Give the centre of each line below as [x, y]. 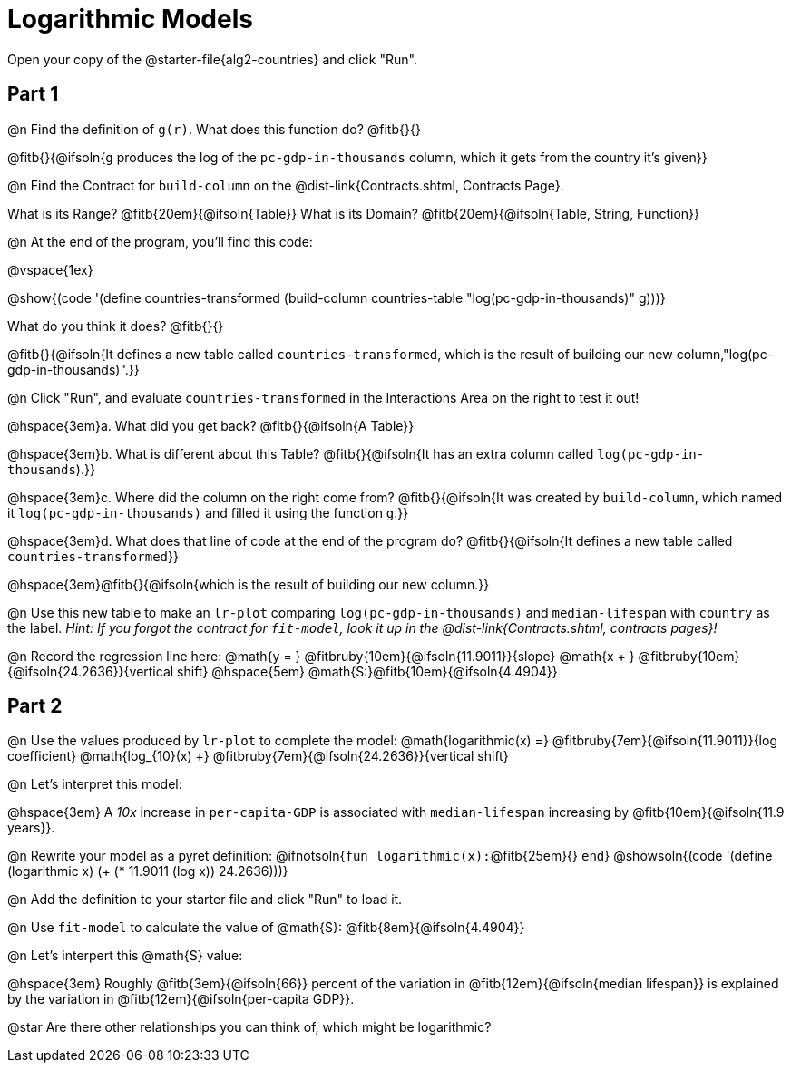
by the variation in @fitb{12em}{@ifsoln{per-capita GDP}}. [181, 999]
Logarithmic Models [130, 19]
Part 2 [35, 706]
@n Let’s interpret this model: [95, 784]
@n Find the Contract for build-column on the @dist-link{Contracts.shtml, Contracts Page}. [286, 185]
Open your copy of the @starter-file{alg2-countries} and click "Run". [212, 59]
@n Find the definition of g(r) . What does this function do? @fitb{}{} [214, 129]
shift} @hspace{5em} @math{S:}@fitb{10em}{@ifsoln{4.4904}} [367, 671]
